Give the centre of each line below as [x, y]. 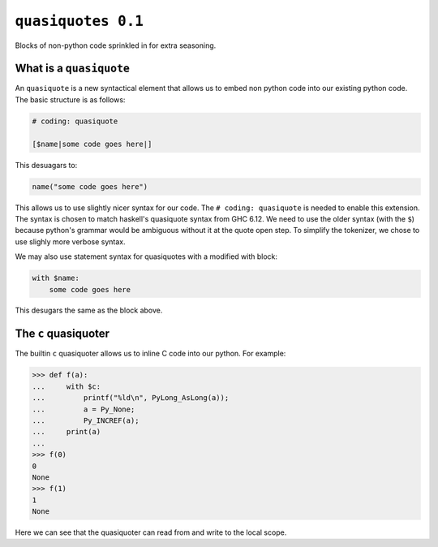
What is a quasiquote [72, 69]
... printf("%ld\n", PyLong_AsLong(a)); [131, 398]
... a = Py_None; [84, 409]
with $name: [56, 278]
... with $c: [67, 386]
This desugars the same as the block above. [89, 310]
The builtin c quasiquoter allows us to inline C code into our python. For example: [150, 354]
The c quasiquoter [62, 334]
